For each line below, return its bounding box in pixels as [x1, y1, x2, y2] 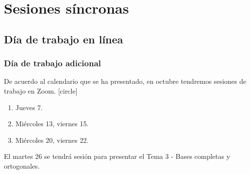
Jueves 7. [15, 102, 43, 112]
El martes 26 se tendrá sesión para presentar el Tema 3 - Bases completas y [4, 151, 230, 161]
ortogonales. [4, 160, 40, 171]
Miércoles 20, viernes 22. [15, 135, 89, 145]
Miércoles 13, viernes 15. [15, 118, 89, 129]
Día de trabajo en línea [4, 31, 124, 46]
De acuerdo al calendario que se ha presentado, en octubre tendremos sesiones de [4, 76, 247, 86]
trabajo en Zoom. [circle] [4, 85, 78, 96]
